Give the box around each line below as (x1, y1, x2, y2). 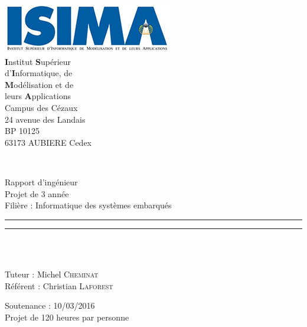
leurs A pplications (5, 90, 71, 102)
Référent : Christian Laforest (5, 279, 113, 292)
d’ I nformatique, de (5, 67, 73, 79)
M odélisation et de (5, 78, 74, 90)
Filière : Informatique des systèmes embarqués (5, 199, 172, 211)
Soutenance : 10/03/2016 (5, 299, 95, 312)
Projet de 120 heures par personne (5, 310, 129, 323)
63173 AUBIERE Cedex (5, 136, 92, 148)
